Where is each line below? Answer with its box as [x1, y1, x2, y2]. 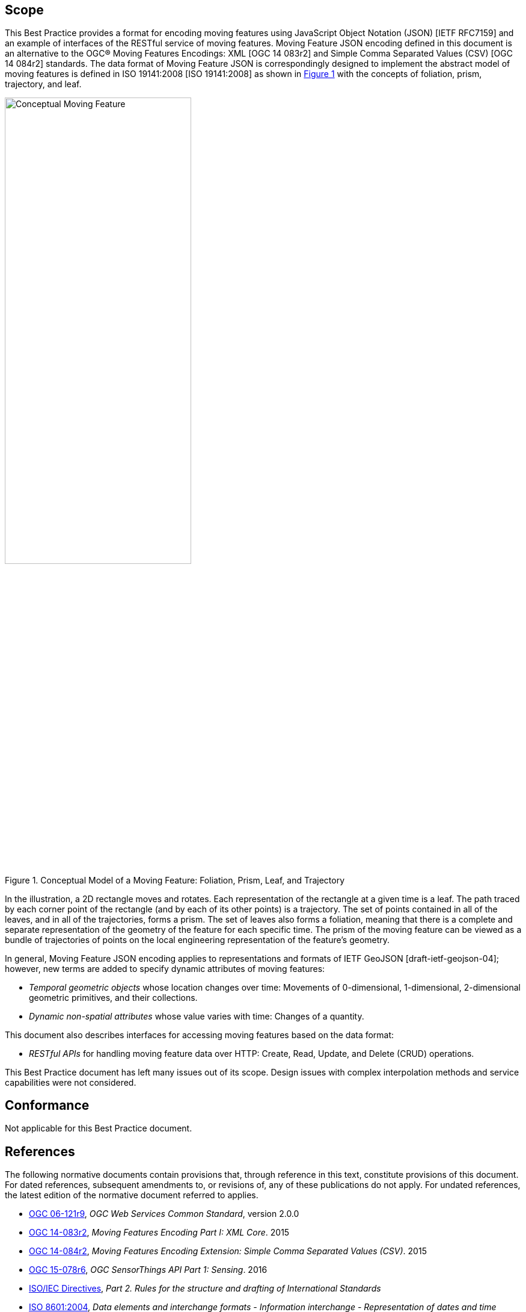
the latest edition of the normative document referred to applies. [5, 1190, 258, 1201]
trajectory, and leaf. [5, 79, 82, 90]
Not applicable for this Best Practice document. [5, 1123, 192, 1134]
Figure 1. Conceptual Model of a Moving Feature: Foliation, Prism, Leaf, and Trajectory [5, 874, 345, 885]
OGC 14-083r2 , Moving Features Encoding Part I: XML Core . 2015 [29, 1227, 290, 1238]
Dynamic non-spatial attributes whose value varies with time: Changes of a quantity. [29, 1010, 364, 1021]
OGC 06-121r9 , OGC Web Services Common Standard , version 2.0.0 [29, 1208, 299, 1219]
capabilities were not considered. [5, 1077, 136, 1088]
